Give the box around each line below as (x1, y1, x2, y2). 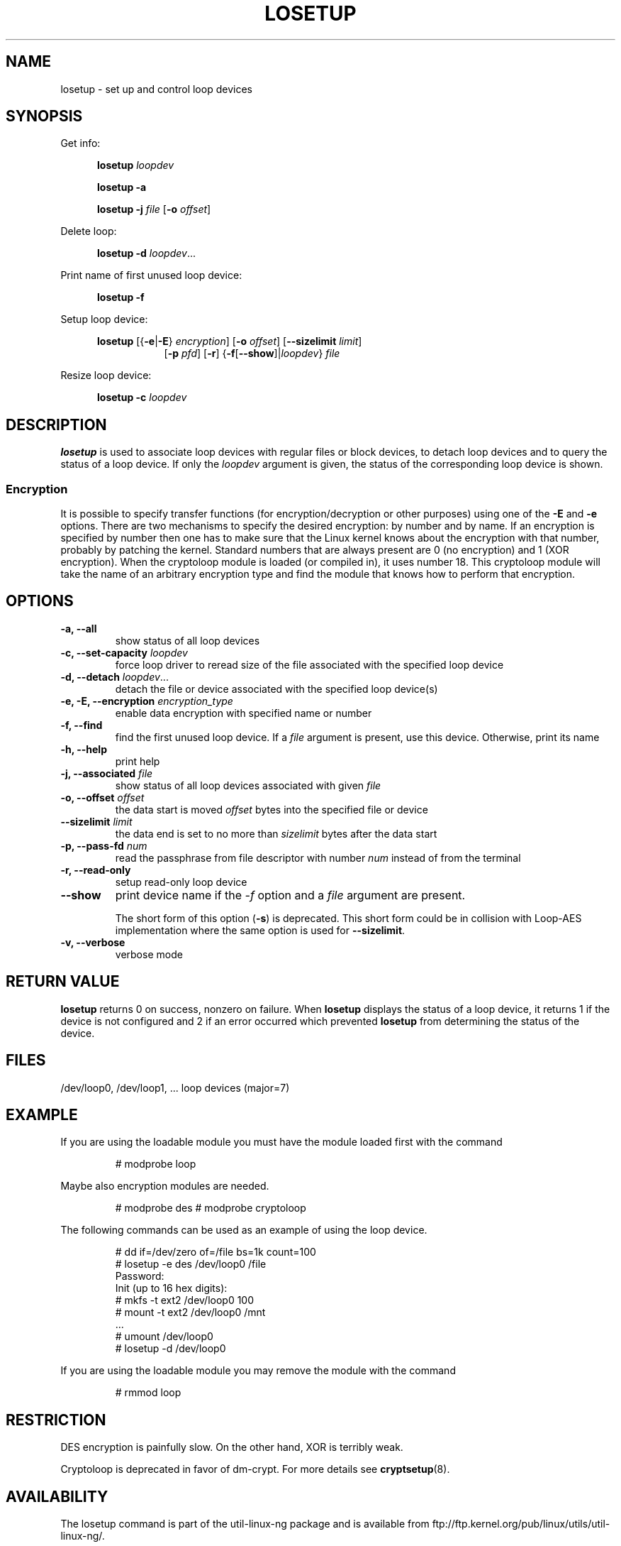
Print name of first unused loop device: (60, 269, 242, 282)
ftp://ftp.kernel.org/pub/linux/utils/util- (432, 1518, 610, 1530)
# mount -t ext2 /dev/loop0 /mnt (115, 1306, 266, 1319)
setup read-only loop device (115, 875, 247, 888)
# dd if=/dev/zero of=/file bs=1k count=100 (115, 1246, 316, 1259)
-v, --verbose (60, 936, 125, 948)
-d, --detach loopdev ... (60, 670, 169, 683)
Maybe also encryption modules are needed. (60, 1180, 269, 1193)
